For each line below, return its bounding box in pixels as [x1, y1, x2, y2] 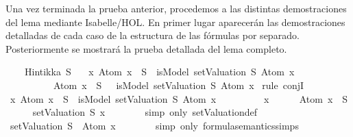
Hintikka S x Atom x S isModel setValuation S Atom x [24, 64, 295, 79]
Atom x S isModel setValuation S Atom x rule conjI [53, 77, 304, 92]
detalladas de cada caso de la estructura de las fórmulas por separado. [5, 28, 300, 42]
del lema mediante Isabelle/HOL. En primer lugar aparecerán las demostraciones [5, 14, 345, 29]
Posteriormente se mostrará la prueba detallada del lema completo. [5, 41, 287, 55]
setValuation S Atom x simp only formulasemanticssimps [10, 118, 299, 132]
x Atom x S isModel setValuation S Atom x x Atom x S [10, 91, 348, 105]
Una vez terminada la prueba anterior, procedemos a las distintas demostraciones [5, 1, 347, 15]
